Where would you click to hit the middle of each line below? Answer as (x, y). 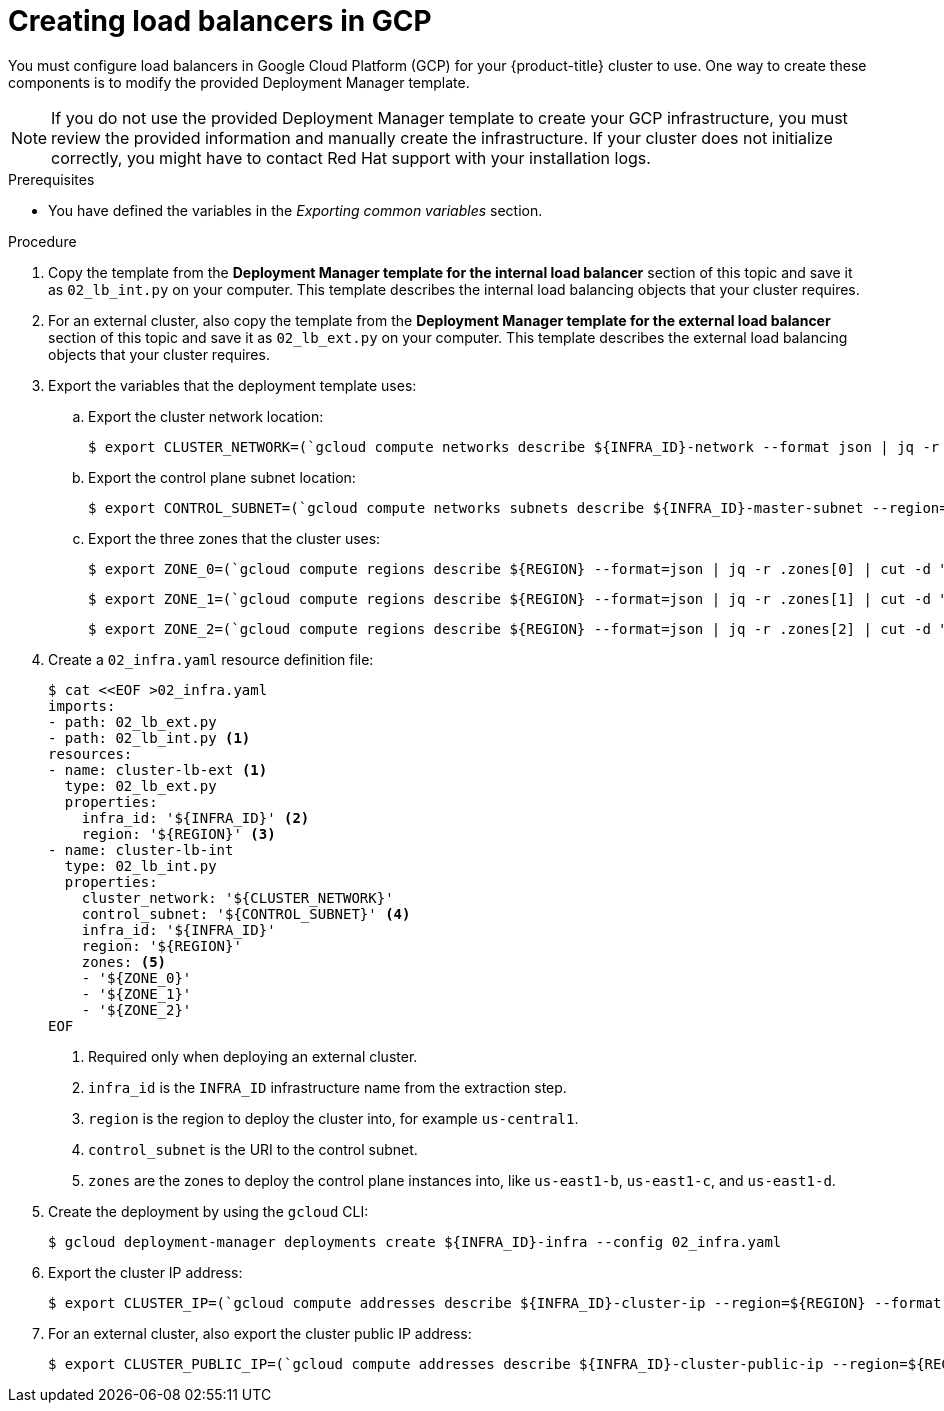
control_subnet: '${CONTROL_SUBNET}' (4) (246, 913)
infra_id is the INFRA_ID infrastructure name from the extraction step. (327, 1087)
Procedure (42, 241)
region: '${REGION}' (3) (178, 833)
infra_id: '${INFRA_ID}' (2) (195, 817)
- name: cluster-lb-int (141, 849)
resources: (90, 753)
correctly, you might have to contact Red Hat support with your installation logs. (351, 157)
